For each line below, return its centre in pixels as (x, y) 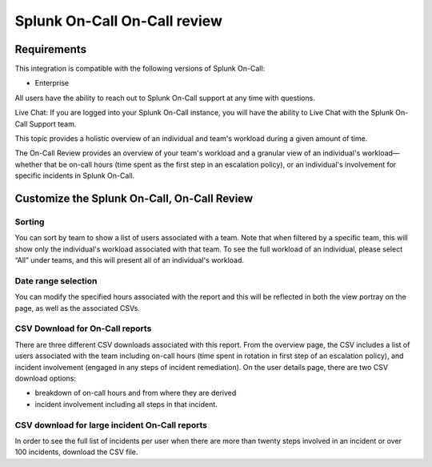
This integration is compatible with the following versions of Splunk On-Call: (140, 69)
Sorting (30, 222)
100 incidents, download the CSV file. (76, 452)
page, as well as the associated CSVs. (77, 308)
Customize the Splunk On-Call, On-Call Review (134, 199)
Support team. (53, 123)
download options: (45, 378)
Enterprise (52, 83)
